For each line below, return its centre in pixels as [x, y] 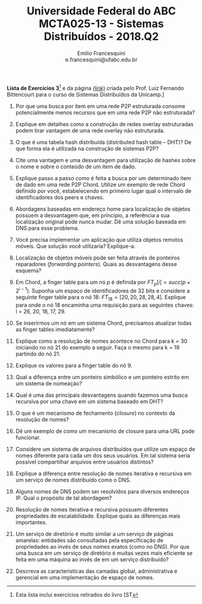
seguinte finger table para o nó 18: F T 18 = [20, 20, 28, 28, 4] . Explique [101, 298]
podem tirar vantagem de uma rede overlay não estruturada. [90, 130]
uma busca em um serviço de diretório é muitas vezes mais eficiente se [104, 553]
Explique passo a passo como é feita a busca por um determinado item [103, 178]
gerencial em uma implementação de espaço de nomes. [85, 577]
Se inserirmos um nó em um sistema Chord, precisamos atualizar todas [103, 323]
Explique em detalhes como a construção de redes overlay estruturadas [104, 124]
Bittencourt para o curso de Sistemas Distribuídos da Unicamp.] [85, 94]
